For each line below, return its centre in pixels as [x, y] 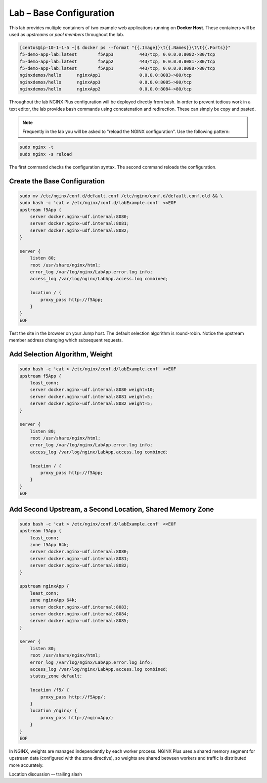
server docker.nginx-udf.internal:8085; [80, 621]
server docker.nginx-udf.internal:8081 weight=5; [91, 396]
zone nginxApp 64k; [54, 600]
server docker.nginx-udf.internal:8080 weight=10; [92, 390]
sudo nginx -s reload [46, 154]
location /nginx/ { [54, 711]
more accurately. [26, 765]
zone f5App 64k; [49, 544]
